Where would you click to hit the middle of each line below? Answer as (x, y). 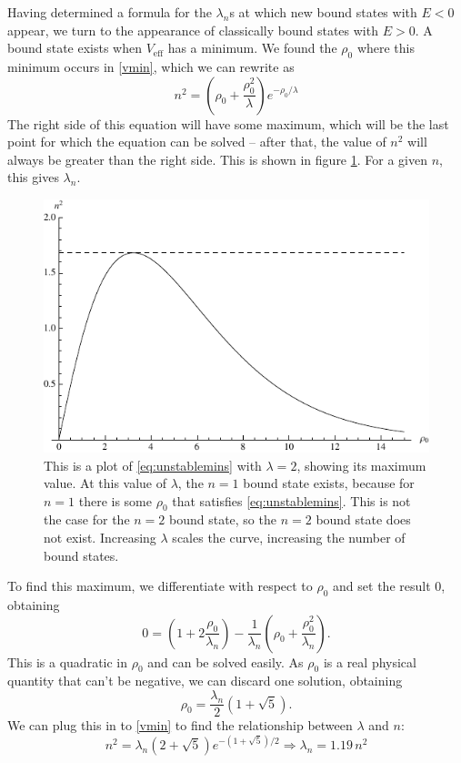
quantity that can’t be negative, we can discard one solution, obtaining (205, 681)
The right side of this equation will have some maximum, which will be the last (228, 123)
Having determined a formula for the (110, 12)
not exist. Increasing (100, 538)
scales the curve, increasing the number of (289, 538)
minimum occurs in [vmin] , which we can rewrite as (151, 66)
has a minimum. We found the (252, 48)
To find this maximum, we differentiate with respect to (160, 586)
